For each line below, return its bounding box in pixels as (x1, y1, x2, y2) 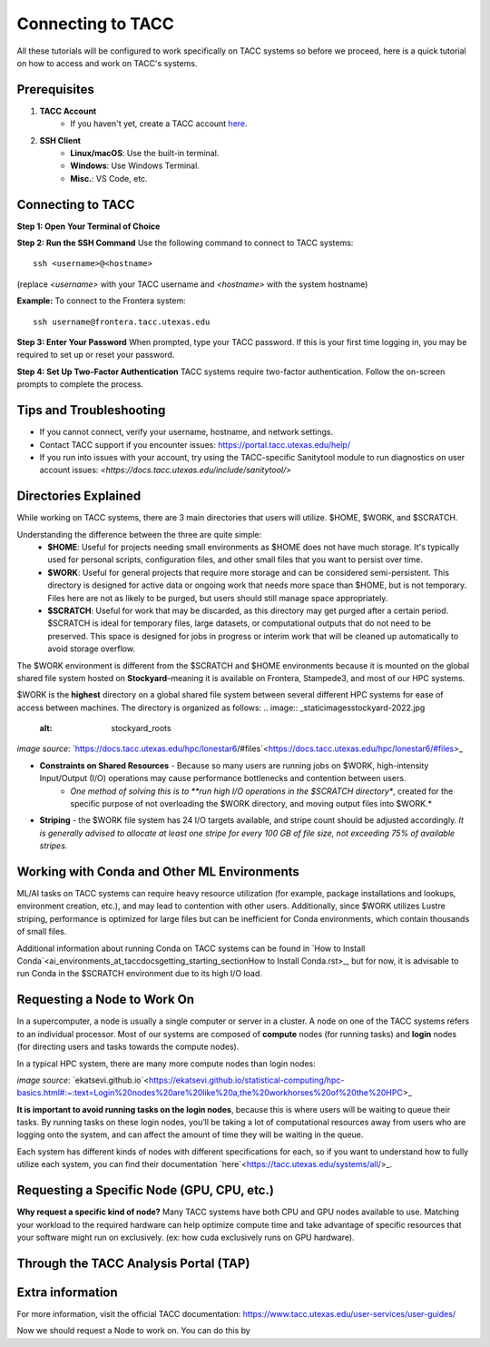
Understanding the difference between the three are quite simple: (16, 529, 262, 540)
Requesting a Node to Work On (16, 992, 195, 1007)
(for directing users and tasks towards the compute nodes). (16, 1041, 240, 1053)
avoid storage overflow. (47, 643, 136, 654)
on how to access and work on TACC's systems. (16, 57, 198, 68)
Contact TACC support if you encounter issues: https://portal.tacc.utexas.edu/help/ (39, 439, 351, 450)
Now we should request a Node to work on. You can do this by (16, 1325, 251, 1336)
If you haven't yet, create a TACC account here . (70, 118, 249, 129)
